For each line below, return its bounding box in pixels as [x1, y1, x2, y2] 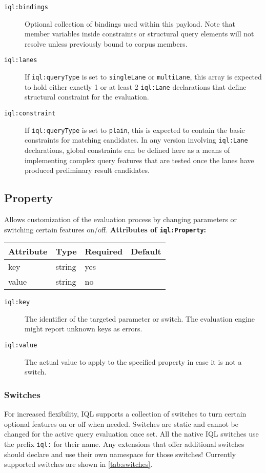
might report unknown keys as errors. [25, 323, 142, 334]
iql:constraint [4, 110, 56, 117]
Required [85, 245, 123, 258]
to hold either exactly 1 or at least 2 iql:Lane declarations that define [25, 81, 247, 92]
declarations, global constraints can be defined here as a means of [25, 144, 230, 155]
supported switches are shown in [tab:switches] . [4, 459, 153, 469]
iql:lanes [4, 56, 37, 64]
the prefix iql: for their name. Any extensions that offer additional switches [4, 438, 244, 449]
